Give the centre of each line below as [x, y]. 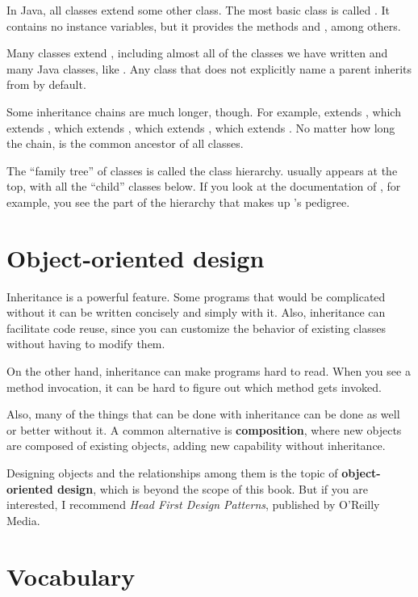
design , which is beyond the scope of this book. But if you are [212, 488]
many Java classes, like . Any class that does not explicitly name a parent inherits [209, 68]
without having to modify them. [86, 344]
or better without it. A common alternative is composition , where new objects [204, 429]
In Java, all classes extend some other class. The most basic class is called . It [199, 10]
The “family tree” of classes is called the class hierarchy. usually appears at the [202, 170]
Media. [23, 520]
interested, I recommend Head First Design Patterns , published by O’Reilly [193, 505]
